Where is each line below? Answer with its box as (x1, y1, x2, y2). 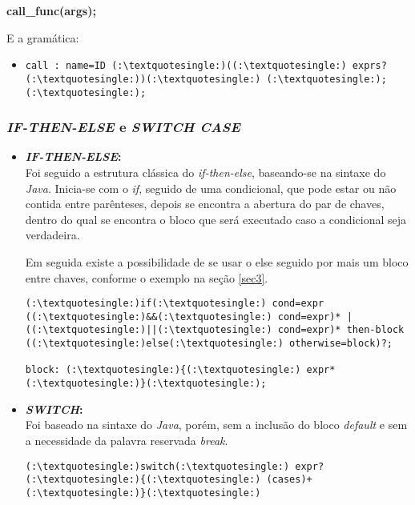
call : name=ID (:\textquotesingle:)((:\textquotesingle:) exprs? (25, 60, 387, 72)
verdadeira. (25, 226, 80, 243)
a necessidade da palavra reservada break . (25, 431, 228, 448)
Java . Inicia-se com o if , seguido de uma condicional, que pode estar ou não (25, 179, 397, 196)
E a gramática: (6, 29, 79, 46)
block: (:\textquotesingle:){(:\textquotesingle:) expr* (25, 364, 336, 376)
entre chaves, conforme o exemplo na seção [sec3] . (25, 269, 268, 286)
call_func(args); (6, 2, 96, 18)
